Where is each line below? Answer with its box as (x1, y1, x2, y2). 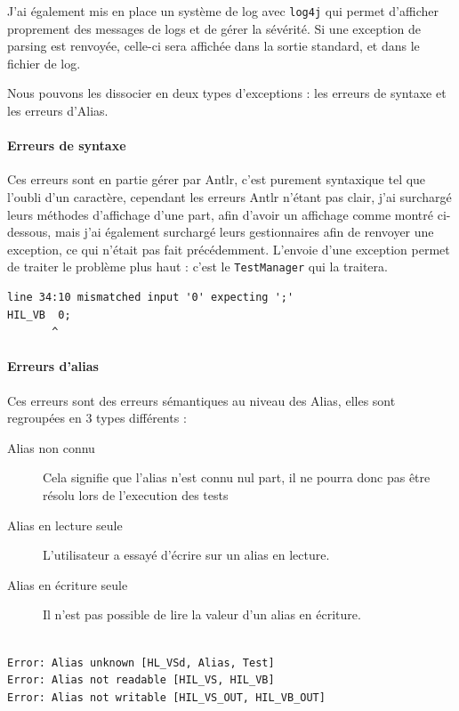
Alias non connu (7, 438, 95, 456)
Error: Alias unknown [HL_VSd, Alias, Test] (7, 656, 275, 669)
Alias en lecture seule (7, 515, 123, 534)
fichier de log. (7, 53, 81, 72)
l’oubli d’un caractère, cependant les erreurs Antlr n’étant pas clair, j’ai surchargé (7, 188, 452, 206)
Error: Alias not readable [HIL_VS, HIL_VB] (7, 674, 275, 687)
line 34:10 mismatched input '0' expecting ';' (7, 291, 294, 304)
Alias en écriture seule (7, 575, 128, 594)
